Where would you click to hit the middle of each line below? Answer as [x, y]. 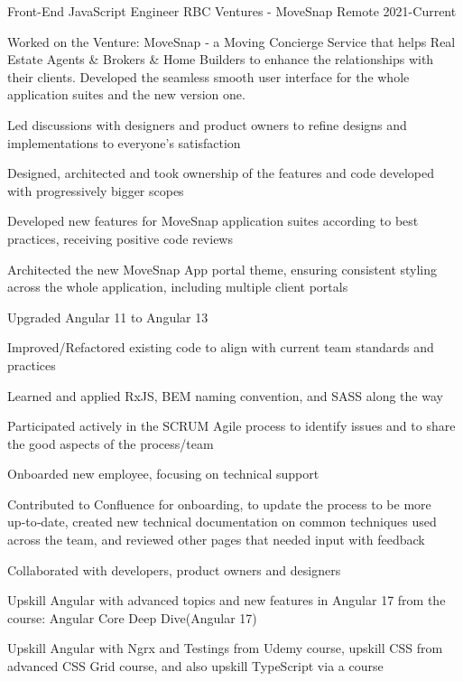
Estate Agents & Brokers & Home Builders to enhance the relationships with [221, 59]
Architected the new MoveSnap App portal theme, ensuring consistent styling [222, 269]
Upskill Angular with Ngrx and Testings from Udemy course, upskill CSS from [225, 648]
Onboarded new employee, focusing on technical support [163, 474]
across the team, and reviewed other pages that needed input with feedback [216, 540]
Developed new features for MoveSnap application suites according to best [213, 221]
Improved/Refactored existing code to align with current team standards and [221, 347]
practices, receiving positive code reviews [120, 238]
